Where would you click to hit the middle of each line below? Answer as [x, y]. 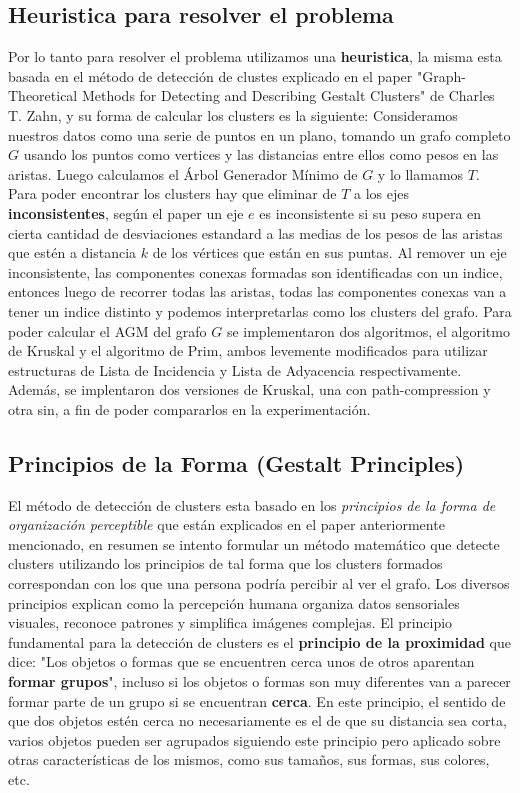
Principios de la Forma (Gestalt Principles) [236, 462]
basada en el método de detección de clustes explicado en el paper [210, 75]
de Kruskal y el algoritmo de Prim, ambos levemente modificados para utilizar [248, 350]
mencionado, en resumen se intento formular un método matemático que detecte [254, 543]
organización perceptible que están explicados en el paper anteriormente [226, 524]
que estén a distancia [72, 252]
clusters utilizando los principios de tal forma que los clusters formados [225, 563]
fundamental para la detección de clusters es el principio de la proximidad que [259, 641]
